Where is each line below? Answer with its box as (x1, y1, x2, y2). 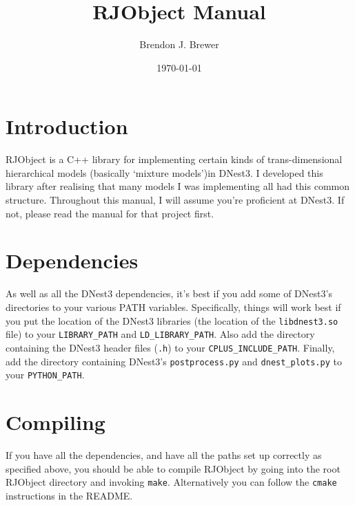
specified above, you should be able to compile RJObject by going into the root (6, 461, 341, 475)
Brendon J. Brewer (139, 37, 219, 52)
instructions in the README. (6, 488, 133, 502)
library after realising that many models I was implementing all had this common (6, 179, 350, 193)
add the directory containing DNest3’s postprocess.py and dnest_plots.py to (6, 354, 342, 368)
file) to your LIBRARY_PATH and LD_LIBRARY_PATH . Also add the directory (6, 327, 315, 341)
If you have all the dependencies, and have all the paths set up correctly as (6, 447, 322, 462)
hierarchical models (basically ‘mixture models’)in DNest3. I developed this (6, 165, 323, 180)
